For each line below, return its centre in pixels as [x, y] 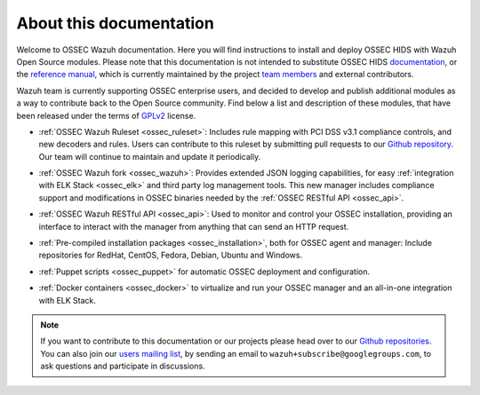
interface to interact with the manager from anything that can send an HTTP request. [194, 226]
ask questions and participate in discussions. [123, 366]
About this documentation [116, 23]
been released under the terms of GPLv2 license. [106, 115]
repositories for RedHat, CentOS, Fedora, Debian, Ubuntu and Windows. [171, 255]
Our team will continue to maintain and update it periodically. [150, 156]
